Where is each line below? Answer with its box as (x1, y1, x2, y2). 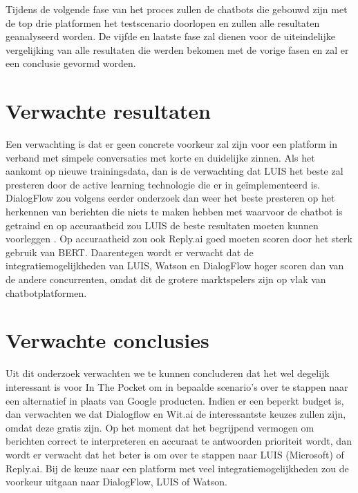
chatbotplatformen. (6, 285, 87, 300)
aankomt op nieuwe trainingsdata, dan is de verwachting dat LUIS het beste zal (6, 164, 343, 178)
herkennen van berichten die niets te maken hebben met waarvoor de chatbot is (6, 204, 343, 219)
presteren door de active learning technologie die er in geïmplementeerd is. (6, 177, 320, 191)
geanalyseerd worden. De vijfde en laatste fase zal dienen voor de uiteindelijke (6, 29, 335, 43)
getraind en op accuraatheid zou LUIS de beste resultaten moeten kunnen (6, 217, 319, 232)
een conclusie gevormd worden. (6, 56, 136, 70)
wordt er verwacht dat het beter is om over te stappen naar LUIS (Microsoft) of (6, 447, 344, 461)
